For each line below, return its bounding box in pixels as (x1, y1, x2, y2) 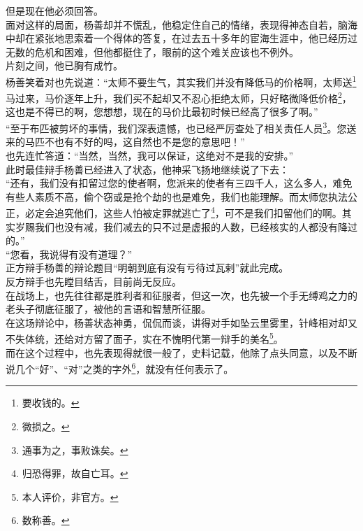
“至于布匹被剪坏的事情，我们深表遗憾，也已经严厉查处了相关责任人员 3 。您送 (6, 119, 357, 135)
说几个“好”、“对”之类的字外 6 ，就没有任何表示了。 (6, 360, 234, 376)
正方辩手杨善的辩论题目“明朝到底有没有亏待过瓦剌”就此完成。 (6, 260, 289, 275)
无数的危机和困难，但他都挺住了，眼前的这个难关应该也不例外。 (6, 44, 299, 59)
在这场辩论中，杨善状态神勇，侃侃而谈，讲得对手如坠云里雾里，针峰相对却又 (6, 315, 357, 330)
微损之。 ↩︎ (22, 418, 70, 433)
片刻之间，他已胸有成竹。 (6, 58, 123, 73)
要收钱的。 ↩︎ (22, 395, 80, 410)
